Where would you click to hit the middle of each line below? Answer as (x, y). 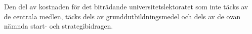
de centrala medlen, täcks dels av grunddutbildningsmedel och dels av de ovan (122, 16)
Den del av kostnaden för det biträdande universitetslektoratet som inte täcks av (126, 6)
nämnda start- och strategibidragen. (59, 26)
